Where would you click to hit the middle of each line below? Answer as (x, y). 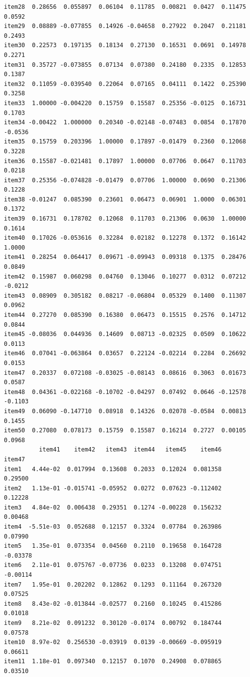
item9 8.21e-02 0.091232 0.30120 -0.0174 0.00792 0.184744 (113, 623)
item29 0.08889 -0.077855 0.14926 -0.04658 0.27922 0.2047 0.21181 (125, 26)
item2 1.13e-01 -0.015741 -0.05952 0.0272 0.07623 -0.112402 (113, 488)
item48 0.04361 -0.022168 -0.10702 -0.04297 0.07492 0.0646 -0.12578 (125, 392)
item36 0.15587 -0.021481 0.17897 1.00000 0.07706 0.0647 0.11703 (125, 161)
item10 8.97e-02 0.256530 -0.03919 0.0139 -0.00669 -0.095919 (113, 642)
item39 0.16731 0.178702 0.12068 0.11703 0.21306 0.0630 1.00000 (125, 219)
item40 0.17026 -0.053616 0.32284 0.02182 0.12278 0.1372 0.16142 (125, 238)
